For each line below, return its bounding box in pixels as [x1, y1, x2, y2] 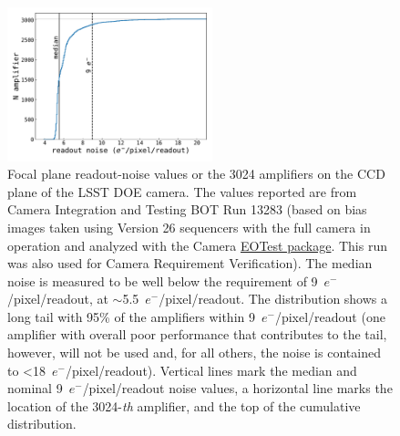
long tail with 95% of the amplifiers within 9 [7, 306, 255, 326]
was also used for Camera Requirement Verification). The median [7, 254, 373, 273]
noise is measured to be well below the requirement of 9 [7, 271, 318, 290]
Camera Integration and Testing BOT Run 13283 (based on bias [7, 200, 367, 219]
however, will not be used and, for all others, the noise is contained [7, 343, 381, 362]
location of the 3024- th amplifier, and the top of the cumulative [7, 396, 361, 415]
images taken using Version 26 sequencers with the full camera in [7, 217, 371, 236]
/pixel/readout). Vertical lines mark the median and [65, 360, 357, 379]
